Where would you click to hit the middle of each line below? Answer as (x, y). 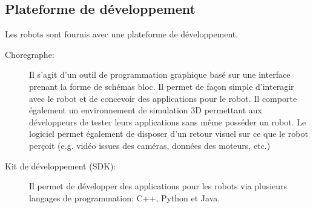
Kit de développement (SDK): (61, 165)
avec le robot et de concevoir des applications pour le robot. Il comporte (163, 98)
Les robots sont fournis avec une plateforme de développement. (122, 34)
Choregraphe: (30, 54)
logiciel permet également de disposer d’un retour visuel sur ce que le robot (169, 134)
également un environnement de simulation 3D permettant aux (146, 110)
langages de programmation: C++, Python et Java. (125, 197)
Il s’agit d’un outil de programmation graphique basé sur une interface (160, 74)
